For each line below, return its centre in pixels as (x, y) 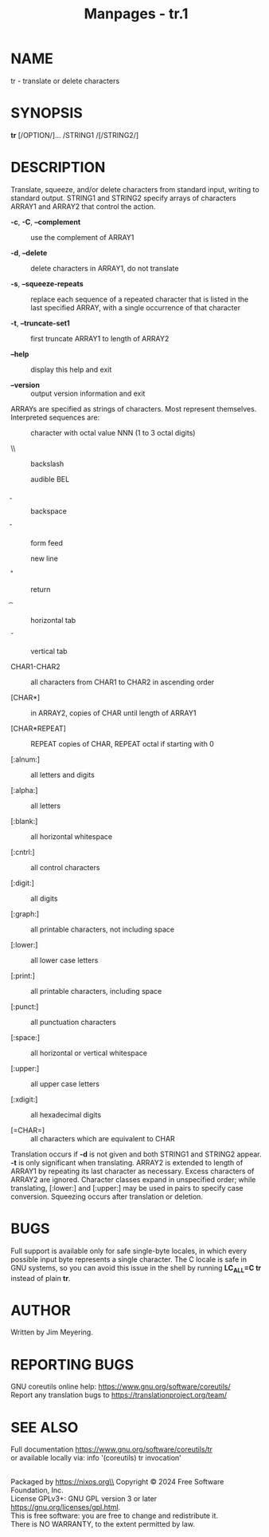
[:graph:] (25, 913)
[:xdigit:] (24, 1099)
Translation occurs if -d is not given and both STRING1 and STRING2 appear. (136, 1154)
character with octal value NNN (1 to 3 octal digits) (113, 432)
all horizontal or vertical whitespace (89, 1053)
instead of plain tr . (41, 1278)
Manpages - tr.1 (136, 14)
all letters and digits (63, 774)
